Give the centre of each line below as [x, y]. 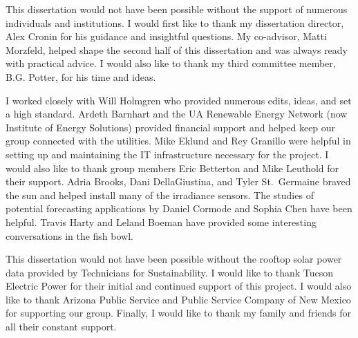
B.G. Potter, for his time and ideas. [81, 76]
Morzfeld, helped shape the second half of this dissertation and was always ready [177, 49]
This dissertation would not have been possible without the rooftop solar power [174, 259]
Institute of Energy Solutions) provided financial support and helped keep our [171, 127]
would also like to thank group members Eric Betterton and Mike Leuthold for [172, 168]
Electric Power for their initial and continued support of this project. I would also [179, 286]
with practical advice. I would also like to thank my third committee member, [171, 63]
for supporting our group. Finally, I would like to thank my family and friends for [179, 313]
